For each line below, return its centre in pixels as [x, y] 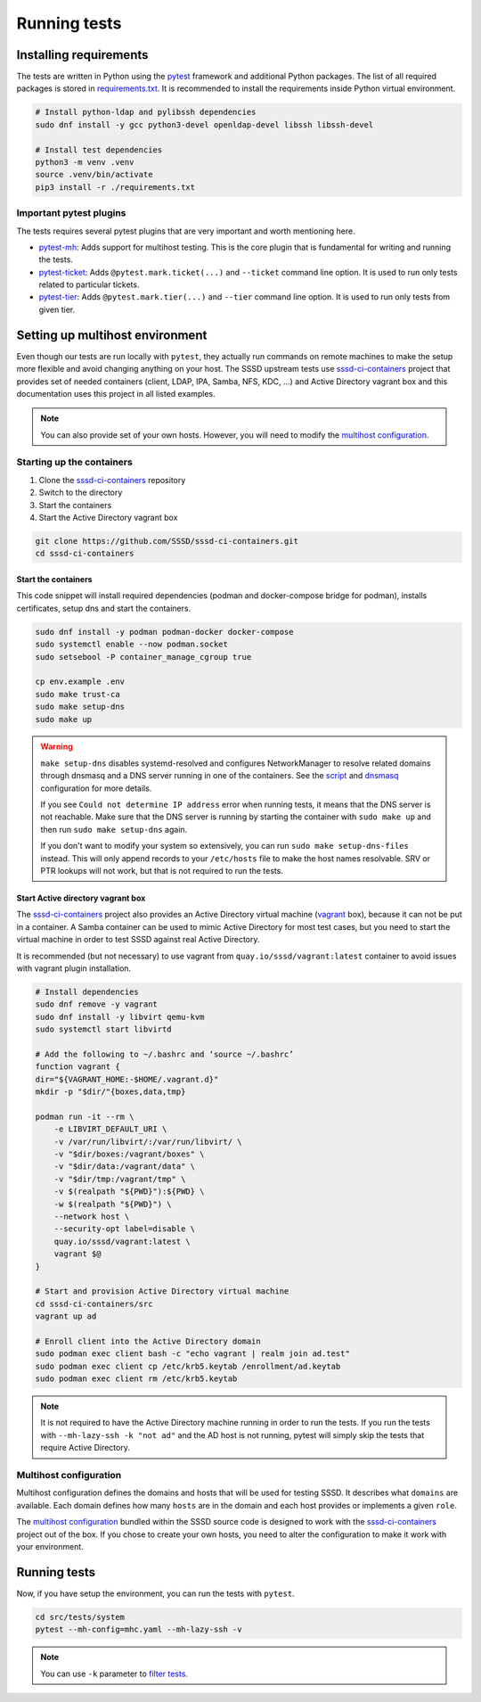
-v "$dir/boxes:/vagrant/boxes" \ [129, 1154]
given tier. [57, 309]
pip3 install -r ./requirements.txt [115, 187]
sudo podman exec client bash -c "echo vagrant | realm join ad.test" [193, 1354]
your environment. [50, 1546]
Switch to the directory [81, 493]
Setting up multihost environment [112, 335]
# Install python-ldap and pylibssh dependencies [146, 112]
